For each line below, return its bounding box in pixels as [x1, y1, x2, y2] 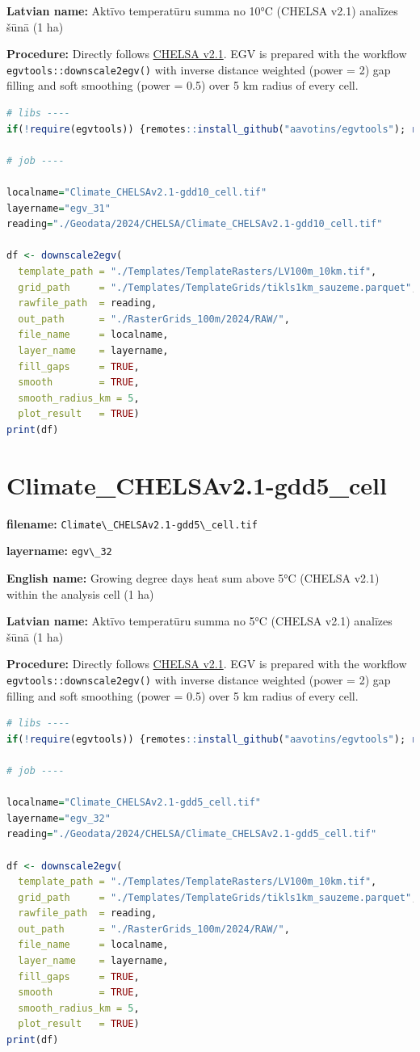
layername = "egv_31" [6, 202, 111, 214]
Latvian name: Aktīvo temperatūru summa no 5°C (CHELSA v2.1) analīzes [6, 612, 393, 629]
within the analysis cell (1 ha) [6, 585, 154, 602]
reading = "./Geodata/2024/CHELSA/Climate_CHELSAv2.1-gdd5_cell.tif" [6, 828, 377, 840]
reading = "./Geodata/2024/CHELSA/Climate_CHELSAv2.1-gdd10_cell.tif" [6, 218, 383, 230]
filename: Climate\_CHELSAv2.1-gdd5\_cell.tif [6, 515, 258, 532]
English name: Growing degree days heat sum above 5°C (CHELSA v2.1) [6, 569, 380, 586]
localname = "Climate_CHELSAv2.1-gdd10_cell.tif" [6, 187, 267, 198]
